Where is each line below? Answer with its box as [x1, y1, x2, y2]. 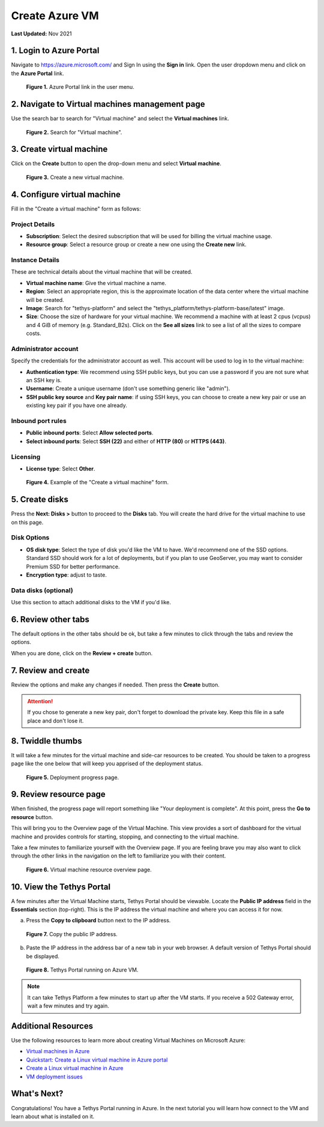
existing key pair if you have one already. [26, 402, 127, 409]
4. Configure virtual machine [11, 189, 121, 199]
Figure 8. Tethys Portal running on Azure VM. [26, 966, 139, 973]
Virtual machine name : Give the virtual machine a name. [26, 279, 167, 286]
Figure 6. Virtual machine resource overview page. [26, 866, 152, 873]
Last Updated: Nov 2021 [11, 30, 72, 37]
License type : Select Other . [26, 465, 95, 472]
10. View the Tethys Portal [11, 882, 111, 892]
